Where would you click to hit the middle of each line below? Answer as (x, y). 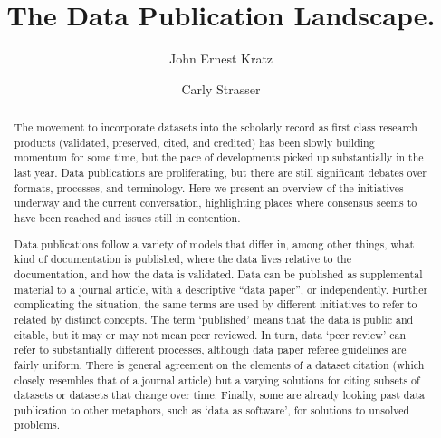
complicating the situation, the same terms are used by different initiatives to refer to (216, 304)
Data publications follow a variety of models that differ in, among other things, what (214, 243)
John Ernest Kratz (221, 58)
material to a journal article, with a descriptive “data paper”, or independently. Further (221, 289)
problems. (37, 425)
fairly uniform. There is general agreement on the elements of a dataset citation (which (219, 364)
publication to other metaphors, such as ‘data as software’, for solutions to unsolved (212, 409)
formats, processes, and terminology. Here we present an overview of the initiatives (209, 187)
